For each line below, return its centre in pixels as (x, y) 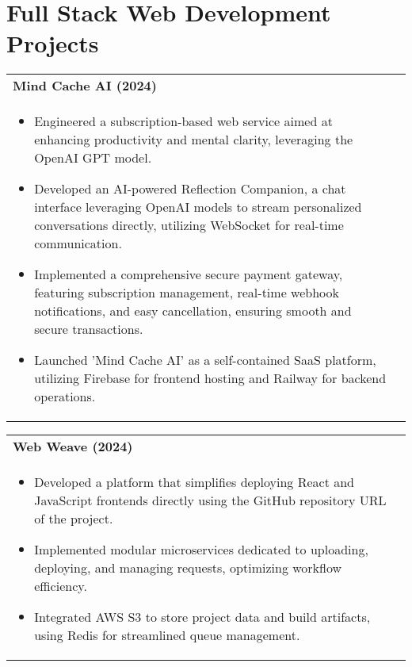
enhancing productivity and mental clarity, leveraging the (194, 140)
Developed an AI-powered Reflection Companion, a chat (190, 189)
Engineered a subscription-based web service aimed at (183, 121)
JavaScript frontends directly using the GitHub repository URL (210, 500)
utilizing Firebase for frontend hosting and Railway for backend (210, 378)
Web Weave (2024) (73, 447)
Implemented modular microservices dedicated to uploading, (201, 550)
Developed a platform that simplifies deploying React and (194, 482)
